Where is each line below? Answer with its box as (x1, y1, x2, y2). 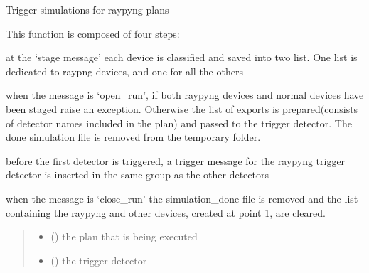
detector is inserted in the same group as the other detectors (6, 167, 269, 182)
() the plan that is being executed (50, 229, 198, 244)
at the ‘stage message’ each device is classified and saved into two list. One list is (6, 50, 358, 65)
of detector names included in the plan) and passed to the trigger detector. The (6, 115, 352, 130)
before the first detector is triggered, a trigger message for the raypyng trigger (6, 153, 346, 168)
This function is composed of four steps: (6, 26, 180, 41)
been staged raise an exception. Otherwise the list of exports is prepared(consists (6, 101, 358, 116)
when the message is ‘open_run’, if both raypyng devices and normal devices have (6, 87, 364, 102)
